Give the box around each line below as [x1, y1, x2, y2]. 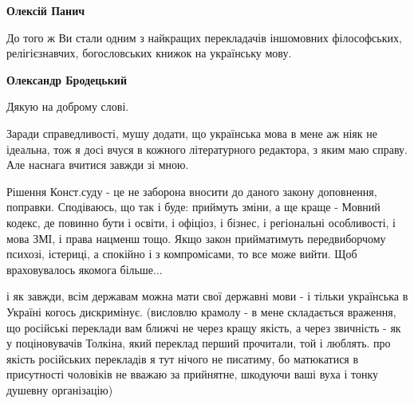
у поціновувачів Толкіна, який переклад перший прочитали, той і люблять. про [6, 335, 391, 351]
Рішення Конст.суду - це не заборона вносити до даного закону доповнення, [6, 182, 377, 199]
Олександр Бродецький [6, 71, 127, 88]
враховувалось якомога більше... [6, 261, 163, 277]
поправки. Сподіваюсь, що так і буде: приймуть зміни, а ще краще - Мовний [6, 198, 380, 215]
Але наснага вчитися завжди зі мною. [6, 156, 189, 173]
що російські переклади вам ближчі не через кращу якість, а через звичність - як [6, 319, 401, 335]
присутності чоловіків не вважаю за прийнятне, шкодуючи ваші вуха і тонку [6, 366, 379, 382]
